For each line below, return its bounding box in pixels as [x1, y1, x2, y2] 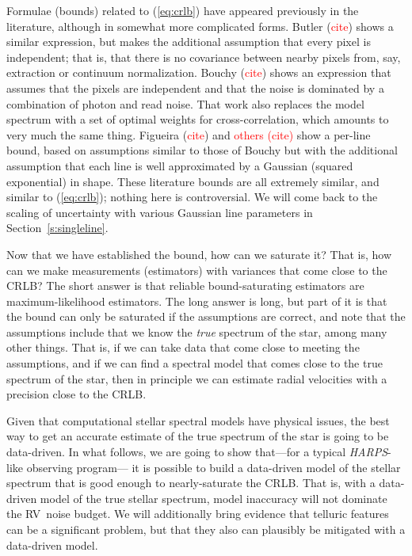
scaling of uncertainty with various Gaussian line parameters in [6, 204, 313, 220]
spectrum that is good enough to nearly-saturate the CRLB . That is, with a [6, 474, 376, 491]
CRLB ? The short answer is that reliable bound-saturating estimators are [6, 277, 364, 294]
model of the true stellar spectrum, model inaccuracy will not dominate [40, 489, 387, 506]
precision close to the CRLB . [6, 386, 147, 402]
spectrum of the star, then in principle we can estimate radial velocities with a [6, 370, 387, 387]
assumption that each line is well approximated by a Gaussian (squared [6, 157, 353, 173]
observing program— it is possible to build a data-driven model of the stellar [26, 459, 401, 475]
